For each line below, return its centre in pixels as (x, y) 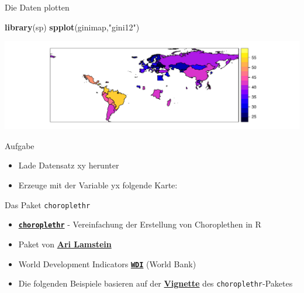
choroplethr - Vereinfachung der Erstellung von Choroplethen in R (140, 224)
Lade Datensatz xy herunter (69, 165)
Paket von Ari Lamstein (65, 244)
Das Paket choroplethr (48, 204)
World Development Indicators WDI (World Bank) (107, 263)
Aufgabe (20, 145)
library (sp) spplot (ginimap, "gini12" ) (72, 27)
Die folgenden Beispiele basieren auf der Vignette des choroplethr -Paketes (156, 283)
